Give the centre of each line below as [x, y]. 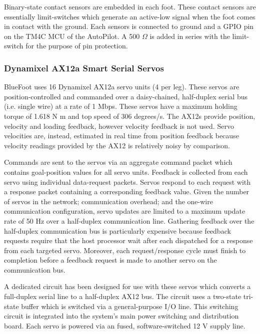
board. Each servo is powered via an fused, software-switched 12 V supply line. [125, 325]
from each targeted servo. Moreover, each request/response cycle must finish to [125, 250]
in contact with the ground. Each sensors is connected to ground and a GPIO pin [129, 26]
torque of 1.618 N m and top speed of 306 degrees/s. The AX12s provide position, [130, 116]
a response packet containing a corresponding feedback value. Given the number [127, 191]
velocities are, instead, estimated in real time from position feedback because [121, 136]
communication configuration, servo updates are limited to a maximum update [125, 211]
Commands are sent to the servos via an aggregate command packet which [118, 162]
